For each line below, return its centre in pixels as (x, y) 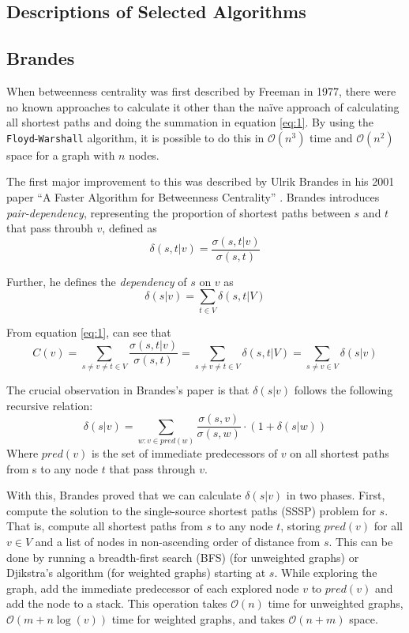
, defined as (129, 228)
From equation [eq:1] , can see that (89, 332)
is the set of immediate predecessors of (184, 453)
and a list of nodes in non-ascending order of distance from (178, 542)
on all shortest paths (340, 453)
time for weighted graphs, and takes (198, 619)
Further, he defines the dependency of (97, 281)
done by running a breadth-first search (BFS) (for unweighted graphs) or (183, 557)
